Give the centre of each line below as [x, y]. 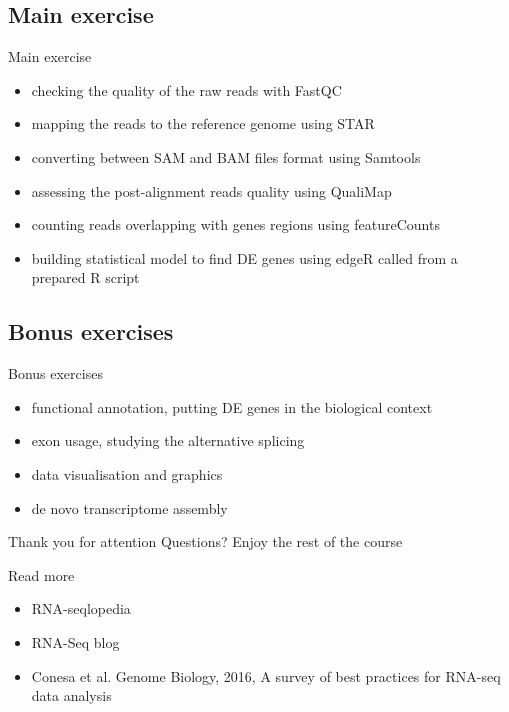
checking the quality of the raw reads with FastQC [186, 89]
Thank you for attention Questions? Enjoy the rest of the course [205, 541]
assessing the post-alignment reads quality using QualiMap [211, 190]
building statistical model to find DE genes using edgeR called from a [244, 257]
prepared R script [85, 277]
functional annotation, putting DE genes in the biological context [232, 406]
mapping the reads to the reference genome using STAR [203, 123]
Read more [41, 574]
